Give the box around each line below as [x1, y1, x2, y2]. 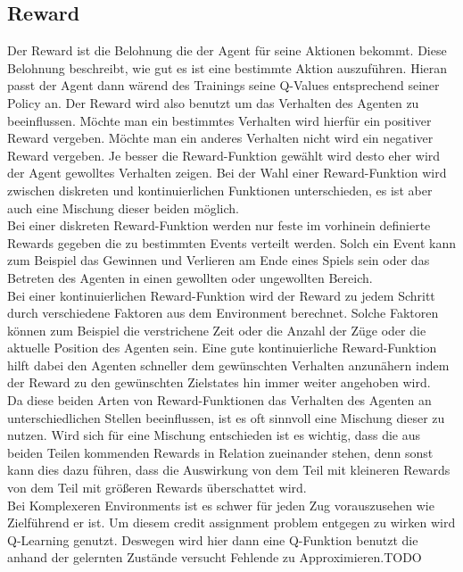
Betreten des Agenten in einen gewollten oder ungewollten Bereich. [7, 268, 373, 286]
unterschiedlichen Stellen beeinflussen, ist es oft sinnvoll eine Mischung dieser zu [7, 408, 445, 427]
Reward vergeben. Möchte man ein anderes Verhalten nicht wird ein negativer [7, 128, 434, 147]
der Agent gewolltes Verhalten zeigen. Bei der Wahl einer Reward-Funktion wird [7, 163, 447, 182]
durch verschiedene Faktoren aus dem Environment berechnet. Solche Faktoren [7, 303, 439, 322]
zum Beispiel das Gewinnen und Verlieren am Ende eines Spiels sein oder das [7, 251, 430, 269]
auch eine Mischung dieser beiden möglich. [7, 198, 239, 217]
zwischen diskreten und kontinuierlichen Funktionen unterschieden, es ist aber [7, 180, 433, 199]
